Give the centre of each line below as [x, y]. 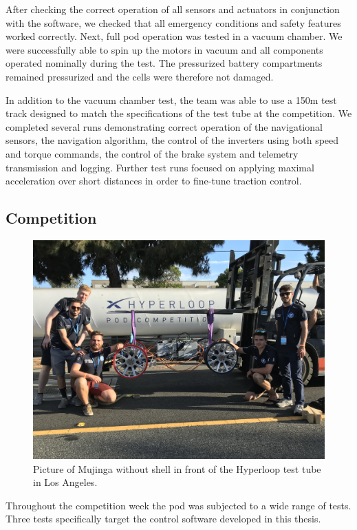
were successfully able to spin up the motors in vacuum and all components [164, 49]
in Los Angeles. [65, 482]
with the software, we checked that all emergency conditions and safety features [173, 22]
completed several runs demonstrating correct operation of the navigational [164, 126]
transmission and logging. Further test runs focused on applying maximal [160, 167]
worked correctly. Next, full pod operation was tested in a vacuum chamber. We [174, 36]
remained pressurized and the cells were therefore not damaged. [140, 76]
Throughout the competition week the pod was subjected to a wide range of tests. [178, 505]
